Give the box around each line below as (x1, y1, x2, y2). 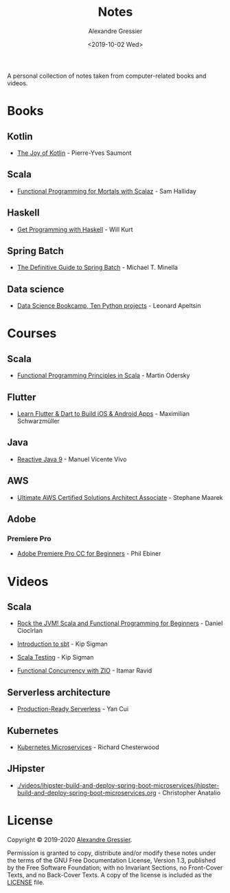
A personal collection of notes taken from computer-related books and (7, 72, 207, 80)
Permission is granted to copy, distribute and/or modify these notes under (7, 848, 216, 857)
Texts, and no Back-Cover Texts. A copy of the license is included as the (7, 870, 212, 879)
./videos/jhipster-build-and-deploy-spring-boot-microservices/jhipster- (16, 781, 220, 789)
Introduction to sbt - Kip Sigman (16, 640, 108, 648)
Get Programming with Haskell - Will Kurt (16, 225, 133, 233)
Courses (7, 326, 57, 342)
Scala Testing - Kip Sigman (16, 653, 94, 662)
